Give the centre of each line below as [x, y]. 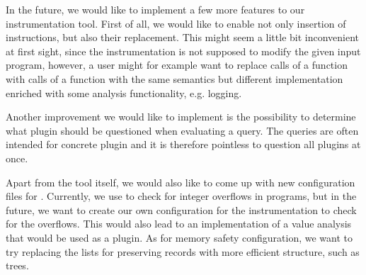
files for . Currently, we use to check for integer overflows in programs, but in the [181, 196]
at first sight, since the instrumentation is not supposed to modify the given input [183, 51]
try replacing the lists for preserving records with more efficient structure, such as [183, 251]
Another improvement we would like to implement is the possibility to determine [181, 117]
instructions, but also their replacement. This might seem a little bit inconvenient [183, 37]
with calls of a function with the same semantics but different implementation [175, 78]
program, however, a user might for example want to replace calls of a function [177, 65]
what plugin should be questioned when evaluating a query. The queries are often [182, 130]
